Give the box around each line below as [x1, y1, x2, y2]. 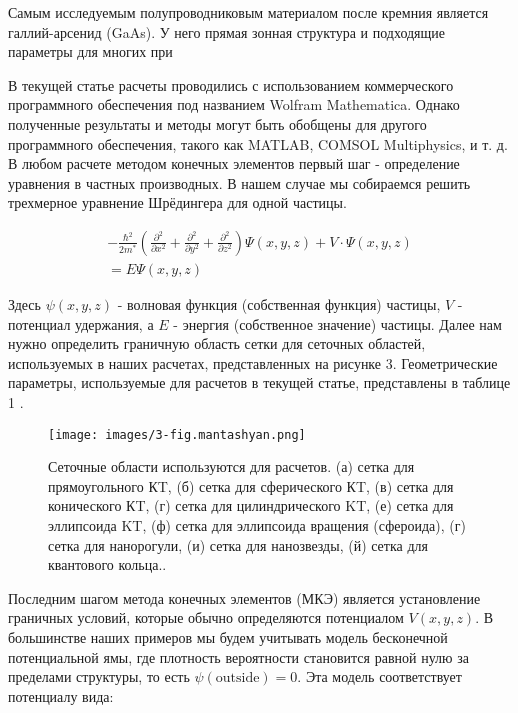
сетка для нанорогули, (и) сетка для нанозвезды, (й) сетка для [48, 534, 428, 555]
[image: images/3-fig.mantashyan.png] [48, 427, 306, 442]
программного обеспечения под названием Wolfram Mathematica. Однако [8, 94, 460, 115]
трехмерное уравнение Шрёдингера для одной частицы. [8, 192, 347, 213]
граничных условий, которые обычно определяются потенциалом [8, 607, 404, 628]
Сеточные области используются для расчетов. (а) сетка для [48, 456, 415, 477]
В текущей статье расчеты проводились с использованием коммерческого [8, 74, 454, 95]
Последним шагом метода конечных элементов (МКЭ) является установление [8, 587, 481, 608]
